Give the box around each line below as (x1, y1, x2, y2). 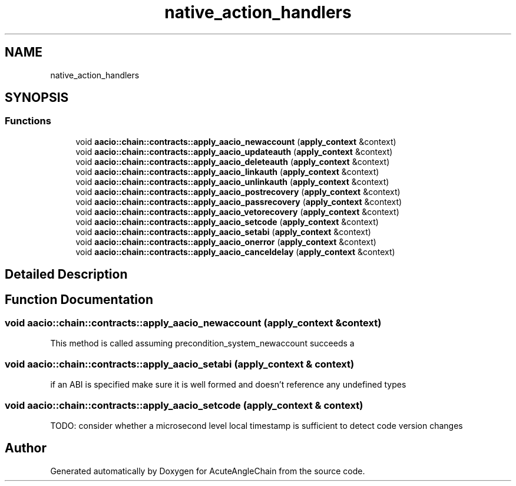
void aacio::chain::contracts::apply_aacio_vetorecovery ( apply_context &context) (75, 206, 399, 217)
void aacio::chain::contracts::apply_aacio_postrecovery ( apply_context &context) (75, 186, 401, 197)
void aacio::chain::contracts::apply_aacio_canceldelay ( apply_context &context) (75, 246, 395, 257)
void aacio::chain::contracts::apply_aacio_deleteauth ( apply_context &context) (75, 156, 390, 167)
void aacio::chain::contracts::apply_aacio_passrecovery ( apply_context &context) (75, 196, 402, 207)
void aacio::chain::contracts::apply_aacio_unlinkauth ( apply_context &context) (75, 176, 389, 187)
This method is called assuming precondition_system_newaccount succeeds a (50, 338, 355, 349)
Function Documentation (5, 292, 153, 307)
